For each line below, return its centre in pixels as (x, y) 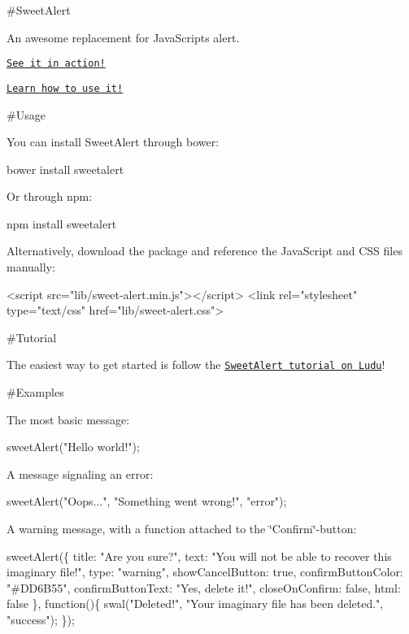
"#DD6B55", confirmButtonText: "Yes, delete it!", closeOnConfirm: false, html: (204, 587)
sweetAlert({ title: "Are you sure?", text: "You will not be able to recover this (199, 556)
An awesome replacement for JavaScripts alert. (123, 37)
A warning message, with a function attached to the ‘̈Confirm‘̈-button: (182, 529)
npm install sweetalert (62, 223)
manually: (31, 267)
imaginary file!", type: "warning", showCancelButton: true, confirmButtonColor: (205, 572)
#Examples (35, 392)
